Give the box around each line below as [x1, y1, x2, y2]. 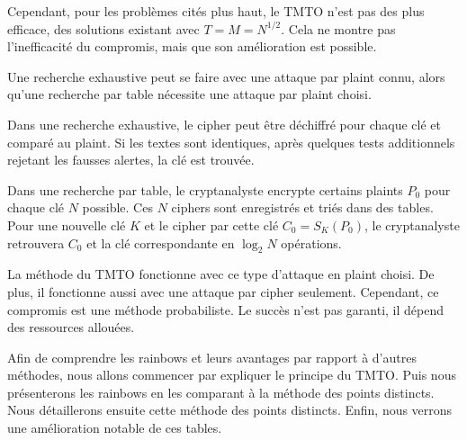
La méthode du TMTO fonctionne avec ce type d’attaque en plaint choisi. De [7, 265, 435, 283]
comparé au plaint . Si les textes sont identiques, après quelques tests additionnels [7, 132, 455, 151]
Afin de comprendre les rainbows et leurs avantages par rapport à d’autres [7, 347, 417, 366]
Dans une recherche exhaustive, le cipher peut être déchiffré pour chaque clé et [7, 114, 441, 133]
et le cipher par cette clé [144, 215, 279, 234]
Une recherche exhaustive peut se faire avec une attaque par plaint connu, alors [7, 67, 445, 85]
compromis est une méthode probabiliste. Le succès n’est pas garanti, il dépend [7, 300, 444, 319]
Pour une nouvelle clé [7, 215, 126, 234]
